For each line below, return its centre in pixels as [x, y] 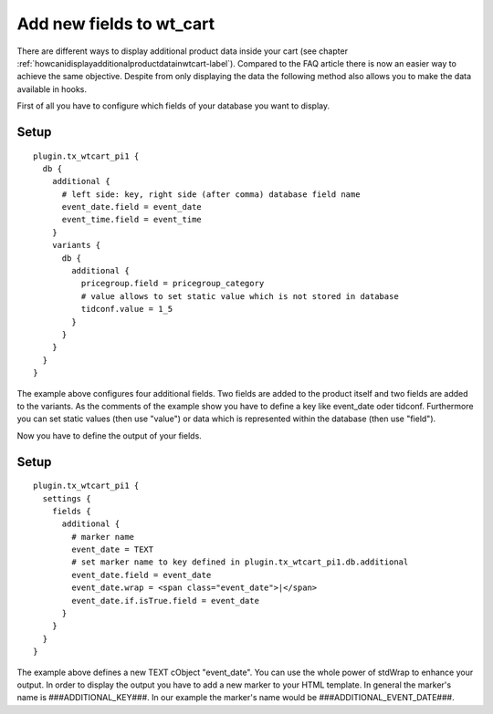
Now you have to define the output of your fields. [110, 435]
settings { [67, 498]
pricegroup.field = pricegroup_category [173, 284]
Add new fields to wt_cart [115, 24]
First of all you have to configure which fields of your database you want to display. [173, 106]
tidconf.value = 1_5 [127, 309]
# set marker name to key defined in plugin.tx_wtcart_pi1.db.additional [240, 562]
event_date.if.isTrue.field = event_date [166, 600]
